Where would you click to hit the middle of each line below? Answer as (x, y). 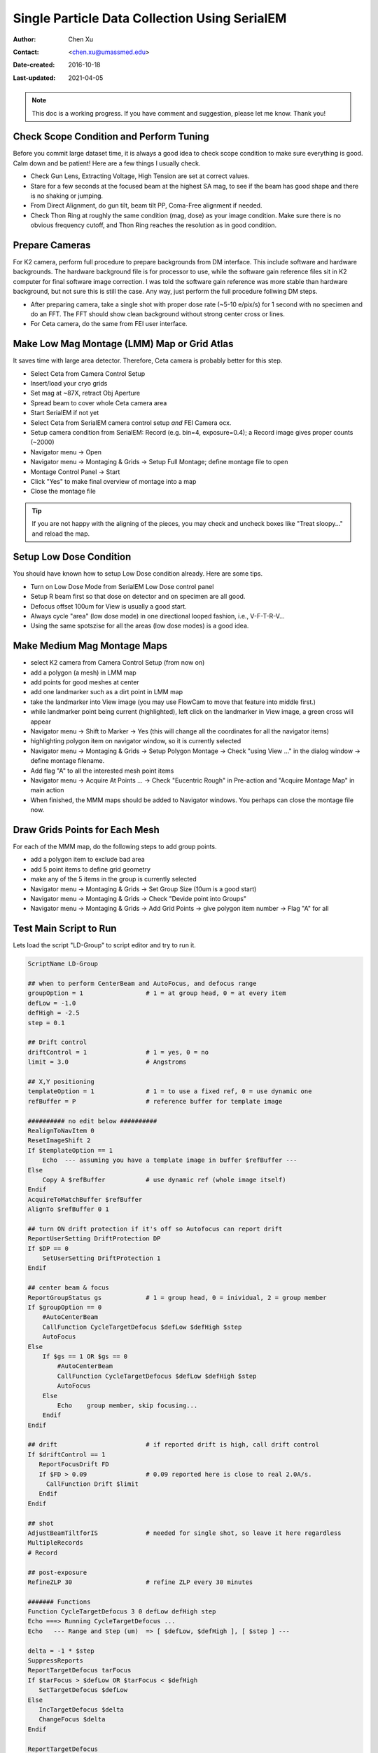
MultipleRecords (56, 1543)
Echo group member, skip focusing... (127, 1405)
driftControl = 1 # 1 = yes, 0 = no (118, 1052)
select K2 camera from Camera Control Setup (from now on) (118, 663)
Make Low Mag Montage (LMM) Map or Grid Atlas (123, 344)
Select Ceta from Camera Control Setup (88, 373)
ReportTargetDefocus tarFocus (79, 1670)
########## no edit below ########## (92, 1121)
